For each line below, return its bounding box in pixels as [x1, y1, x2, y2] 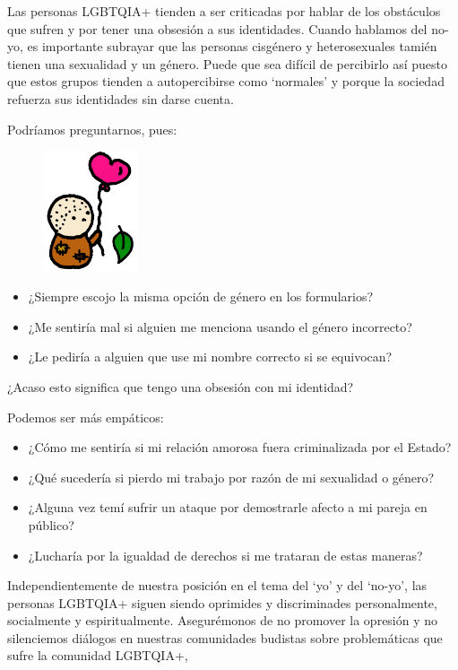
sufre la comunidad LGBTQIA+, [7, 646, 188, 665]
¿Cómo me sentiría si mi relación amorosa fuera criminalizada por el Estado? [28, 438, 452, 457]
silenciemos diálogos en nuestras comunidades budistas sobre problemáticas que [7, 628, 443, 647]
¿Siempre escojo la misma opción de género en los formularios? [28, 287, 374, 306]
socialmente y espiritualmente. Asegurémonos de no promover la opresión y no [7, 611, 438, 630]
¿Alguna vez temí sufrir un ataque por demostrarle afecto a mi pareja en [28, 498, 428, 517]
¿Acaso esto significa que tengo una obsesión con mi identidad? [7, 377, 354, 396]
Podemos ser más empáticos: [7, 407, 164, 426]
